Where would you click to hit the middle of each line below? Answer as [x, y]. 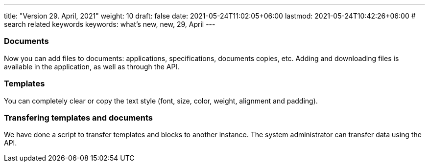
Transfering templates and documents [79, 117]
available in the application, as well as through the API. [92, 66]
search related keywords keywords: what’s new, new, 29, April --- [110, 24]
